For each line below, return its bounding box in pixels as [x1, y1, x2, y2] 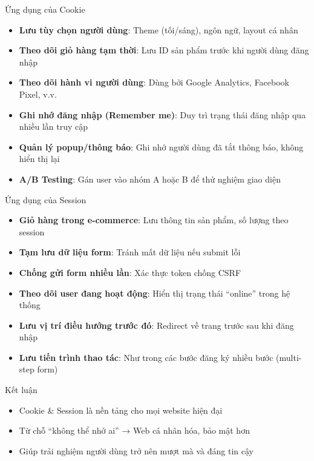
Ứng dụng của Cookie [5, 3, 85, 15]
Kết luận [5, 383, 38, 396]
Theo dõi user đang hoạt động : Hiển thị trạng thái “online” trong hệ [19, 286, 290, 299]
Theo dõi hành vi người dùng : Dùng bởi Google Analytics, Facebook [19, 76, 290, 89]
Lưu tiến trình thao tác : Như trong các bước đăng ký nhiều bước [19, 351, 273, 363]
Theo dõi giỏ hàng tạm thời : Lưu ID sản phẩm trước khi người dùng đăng [19, 44, 309, 56]
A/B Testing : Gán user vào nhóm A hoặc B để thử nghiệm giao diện [19, 172, 281, 185]
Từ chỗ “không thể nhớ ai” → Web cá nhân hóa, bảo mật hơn [19, 424, 250, 437]
